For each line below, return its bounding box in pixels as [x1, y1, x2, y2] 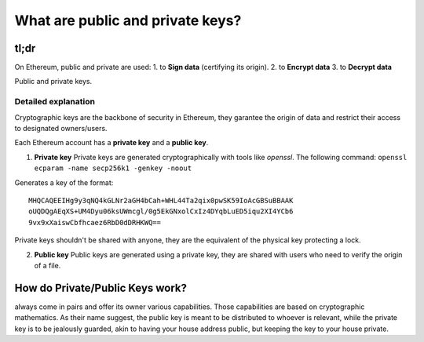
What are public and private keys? [14, 12, 242, 29]
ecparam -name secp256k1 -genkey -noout [34, 164, 192, 173]
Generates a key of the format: [14, 177, 114, 187]
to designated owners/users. [14, 123, 108, 133]
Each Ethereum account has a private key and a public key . [14, 138, 209, 147]
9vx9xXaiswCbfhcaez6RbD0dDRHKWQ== [28, 218, 161, 227]
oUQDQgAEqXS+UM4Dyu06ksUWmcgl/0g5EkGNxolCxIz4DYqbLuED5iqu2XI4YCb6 [28, 207, 294, 216]
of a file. [34, 260, 61, 270]
